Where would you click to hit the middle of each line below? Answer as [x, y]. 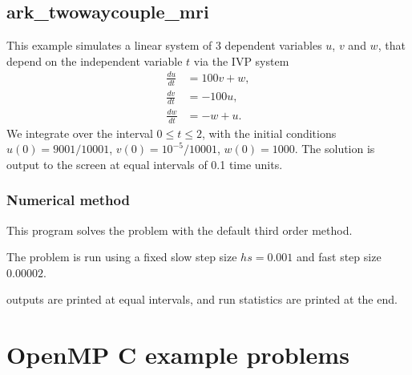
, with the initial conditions [269, 133]
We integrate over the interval [80, 133]
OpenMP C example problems [178, 355]
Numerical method [68, 200]
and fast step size [339, 257]
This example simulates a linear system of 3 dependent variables [164, 45]
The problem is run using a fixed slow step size [122, 257]
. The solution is [335, 149]
